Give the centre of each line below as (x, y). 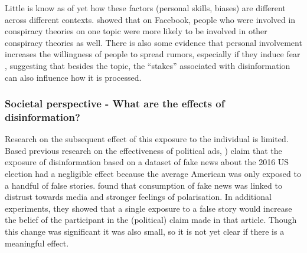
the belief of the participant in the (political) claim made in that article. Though (151, 220)
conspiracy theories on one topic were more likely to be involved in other (136, 31)
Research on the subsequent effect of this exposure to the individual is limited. (147, 139)
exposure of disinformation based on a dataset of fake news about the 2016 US (147, 162)
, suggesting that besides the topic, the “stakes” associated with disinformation (148, 65)
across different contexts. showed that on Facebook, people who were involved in (150, 19)
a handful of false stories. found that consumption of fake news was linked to (143, 185)
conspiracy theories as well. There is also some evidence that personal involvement (153, 42)
